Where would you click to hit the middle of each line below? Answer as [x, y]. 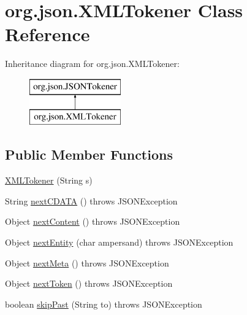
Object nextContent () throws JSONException [93, 221]
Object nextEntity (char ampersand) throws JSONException [119, 242]
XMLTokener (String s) [49, 180]
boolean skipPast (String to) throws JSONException [104, 304]
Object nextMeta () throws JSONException [87, 262]
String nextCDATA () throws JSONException [91, 200]
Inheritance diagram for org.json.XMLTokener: [92, 64]
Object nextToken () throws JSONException [89, 283]
